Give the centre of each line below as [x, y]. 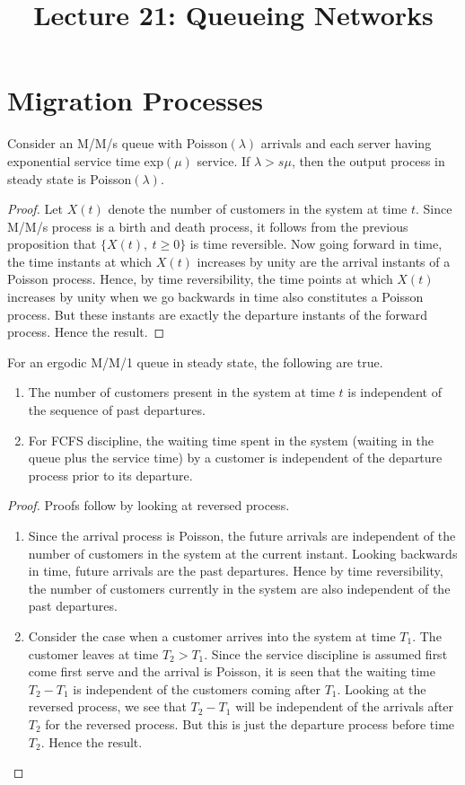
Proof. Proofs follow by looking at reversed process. [149, 505]
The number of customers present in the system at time [181, 392]
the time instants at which [80, 261]
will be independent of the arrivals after [345, 706]
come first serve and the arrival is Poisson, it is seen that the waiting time [232, 671]
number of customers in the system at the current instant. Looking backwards [243, 553]
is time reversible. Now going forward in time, [316, 244]
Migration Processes [135, 100]
